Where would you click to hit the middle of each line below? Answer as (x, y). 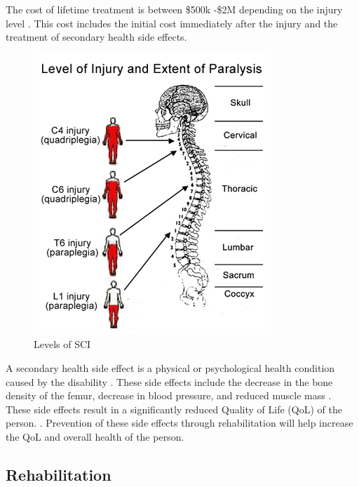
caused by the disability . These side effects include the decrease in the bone (169, 381)
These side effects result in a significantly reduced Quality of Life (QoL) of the (174, 409)
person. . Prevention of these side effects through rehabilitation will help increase (179, 423)
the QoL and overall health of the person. (95, 436)
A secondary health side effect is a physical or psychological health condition (170, 367)
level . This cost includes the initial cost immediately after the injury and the (172, 23)
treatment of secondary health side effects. (96, 37)
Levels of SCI (62, 344)
